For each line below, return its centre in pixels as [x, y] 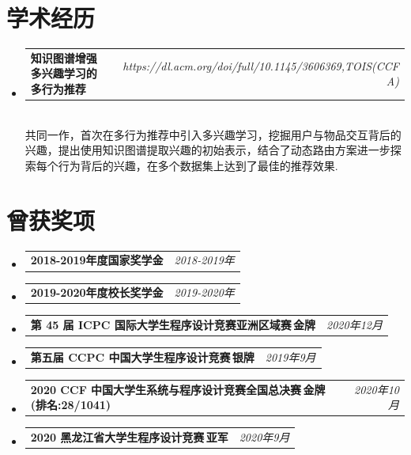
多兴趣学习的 [64, 73]
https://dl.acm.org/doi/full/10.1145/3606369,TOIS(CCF [261, 65]
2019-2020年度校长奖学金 [97, 292]
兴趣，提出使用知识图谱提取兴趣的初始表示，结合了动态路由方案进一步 [207, 150]
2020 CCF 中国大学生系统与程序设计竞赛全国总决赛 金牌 [178, 389]
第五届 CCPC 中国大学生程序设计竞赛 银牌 [142, 356]
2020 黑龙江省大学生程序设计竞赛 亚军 [129, 437]
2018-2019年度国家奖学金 [97, 260]
